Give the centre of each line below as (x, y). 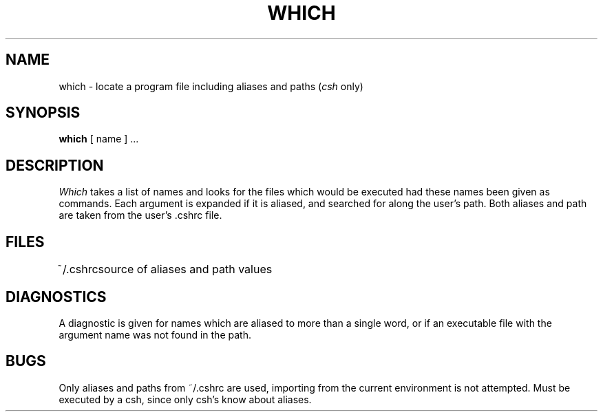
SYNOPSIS (43, 113)
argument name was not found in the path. (155, 334)
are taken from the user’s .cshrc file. (140, 215)
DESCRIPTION (55, 165)
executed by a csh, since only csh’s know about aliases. (185, 399)
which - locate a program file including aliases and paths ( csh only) (211, 86)
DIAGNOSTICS (56, 297)
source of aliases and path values (185, 269)
